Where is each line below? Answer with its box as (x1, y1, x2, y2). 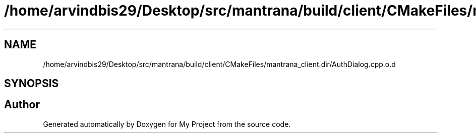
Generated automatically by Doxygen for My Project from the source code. (43, 119, 291, 128)
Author (4, 98, 40, 111)
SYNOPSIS (4, 77, 59, 90)
